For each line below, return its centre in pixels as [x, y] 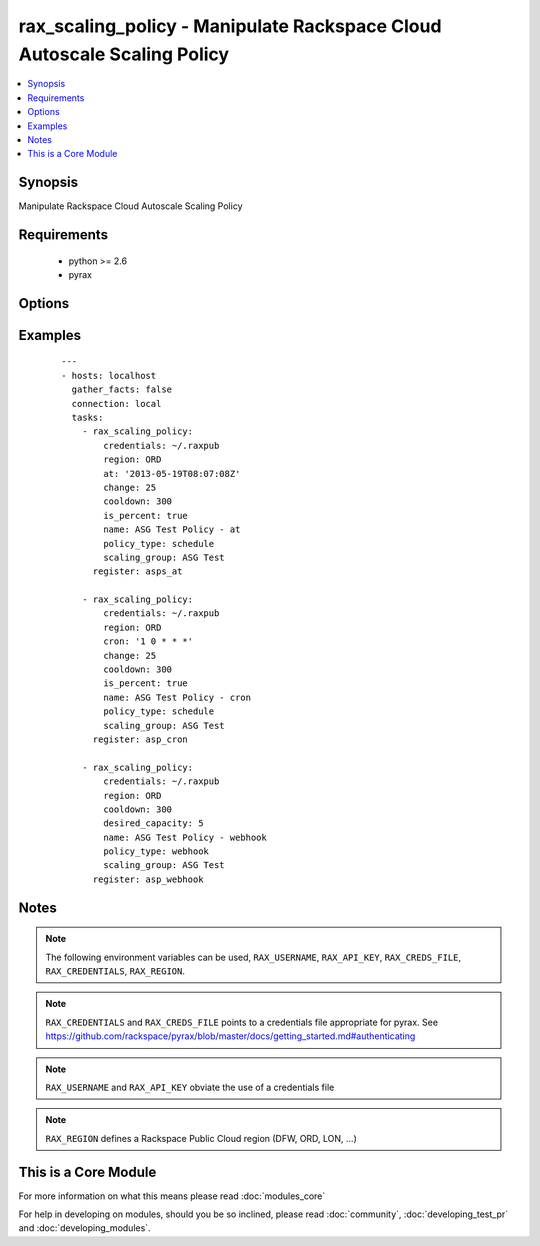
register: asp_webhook [148, 879]
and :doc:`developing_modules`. [84, 1228]
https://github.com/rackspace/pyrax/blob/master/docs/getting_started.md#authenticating [230, 1036]
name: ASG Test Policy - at [172, 529]
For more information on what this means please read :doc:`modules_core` [172, 1196]
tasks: [87, 417]
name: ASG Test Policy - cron [177, 697]
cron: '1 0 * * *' [148, 641]
